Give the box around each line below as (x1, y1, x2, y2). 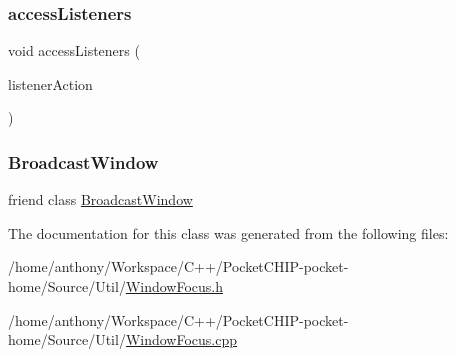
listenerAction (8, 73, 93, 94)
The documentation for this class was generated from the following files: (8, 222, 449, 243)
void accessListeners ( (8, 40, 140, 61)
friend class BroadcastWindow (8, 189, 193, 210)
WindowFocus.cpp (125, 329, 238, 350)
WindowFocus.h (125, 276, 224, 296)
